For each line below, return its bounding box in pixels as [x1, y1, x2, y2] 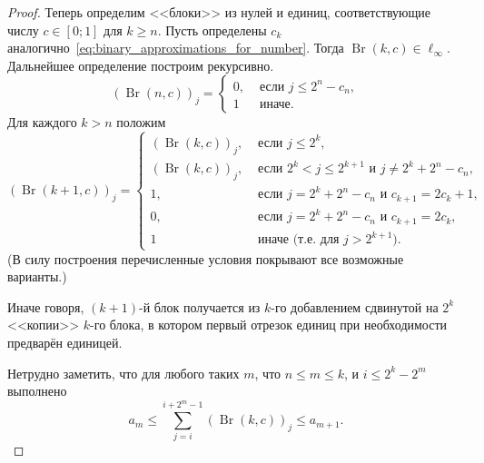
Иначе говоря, [7, 297, 84, 316]
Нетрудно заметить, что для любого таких [7, 363, 240, 382]
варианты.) [7, 267, 67, 286]
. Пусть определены [157, 20, 267, 39]
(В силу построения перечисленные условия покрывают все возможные [7, 249, 404, 268]
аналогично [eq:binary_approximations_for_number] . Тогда [7, 38, 344, 57]
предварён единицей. [7, 333, 123, 351]
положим [116, 113, 166, 132]
